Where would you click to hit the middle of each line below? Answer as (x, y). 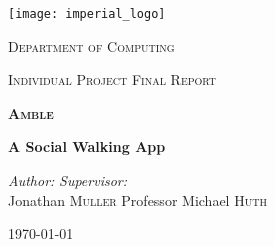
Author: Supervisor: (68, 180)
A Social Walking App (87, 146)
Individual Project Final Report (112, 79)
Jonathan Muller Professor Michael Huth (137, 199)
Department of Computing (91, 45)
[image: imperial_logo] (87, 14)
